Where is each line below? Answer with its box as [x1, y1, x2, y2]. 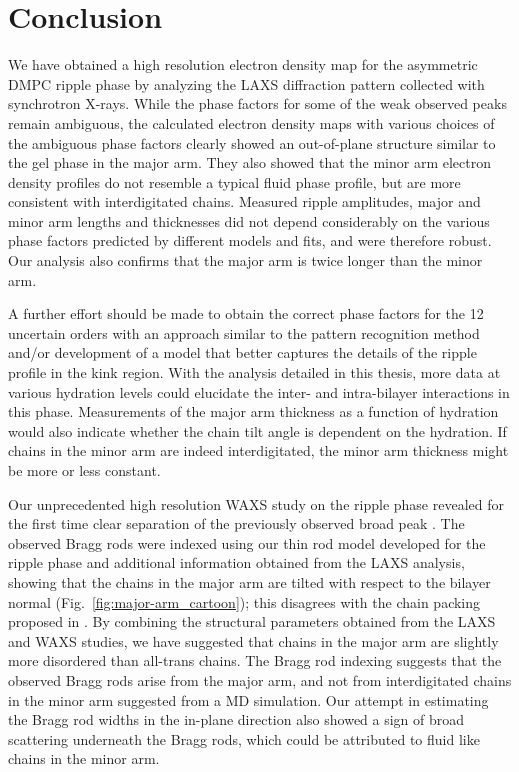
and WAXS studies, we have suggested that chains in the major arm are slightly [8, 630, 499, 651]
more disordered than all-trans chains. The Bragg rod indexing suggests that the [8, 650, 502, 671]
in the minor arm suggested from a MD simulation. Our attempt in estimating [8, 689, 489, 710]
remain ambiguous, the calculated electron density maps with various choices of [8, 112, 495, 133]
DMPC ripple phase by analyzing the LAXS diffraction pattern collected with [8, 73, 485, 94]
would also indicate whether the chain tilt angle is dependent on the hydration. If [8, 420, 507, 441]
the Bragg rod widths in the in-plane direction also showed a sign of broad [8, 709, 465, 730]
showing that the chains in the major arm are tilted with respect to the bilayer [8, 571, 491, 592]
